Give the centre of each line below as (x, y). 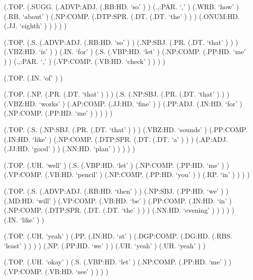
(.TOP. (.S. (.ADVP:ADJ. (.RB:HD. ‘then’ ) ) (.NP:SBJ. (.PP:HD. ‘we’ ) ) (116, 190)
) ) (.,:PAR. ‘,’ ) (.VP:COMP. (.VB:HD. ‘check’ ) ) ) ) (85, 61)
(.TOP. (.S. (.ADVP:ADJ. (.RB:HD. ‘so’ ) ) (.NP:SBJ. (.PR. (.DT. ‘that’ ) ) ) (121, 42)
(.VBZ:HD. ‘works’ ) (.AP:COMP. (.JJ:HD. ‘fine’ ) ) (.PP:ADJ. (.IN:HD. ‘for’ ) (123, 103)
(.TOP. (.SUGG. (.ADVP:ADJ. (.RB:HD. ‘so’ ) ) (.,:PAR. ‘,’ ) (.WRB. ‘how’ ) (121, 6)
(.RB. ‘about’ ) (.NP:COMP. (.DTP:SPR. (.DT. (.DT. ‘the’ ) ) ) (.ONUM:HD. (122, 16)
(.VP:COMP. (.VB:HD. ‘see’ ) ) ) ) (56, 271)
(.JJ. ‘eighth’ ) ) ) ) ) (35, 26)
